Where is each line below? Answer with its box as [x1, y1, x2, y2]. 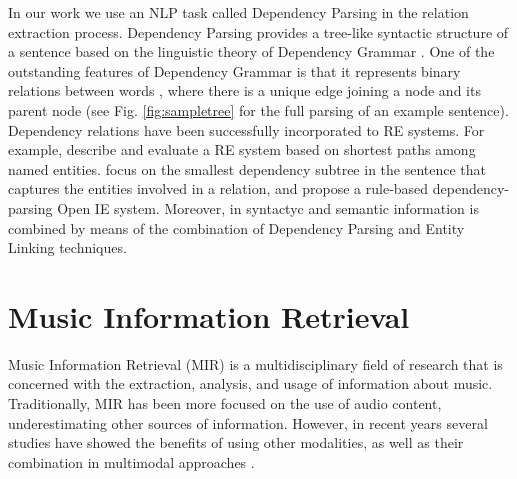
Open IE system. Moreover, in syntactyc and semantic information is [57, 197, 479, 218]
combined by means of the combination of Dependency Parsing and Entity [8, 217, 465, 238]
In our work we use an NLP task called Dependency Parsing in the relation [8, 2, 469, 22]
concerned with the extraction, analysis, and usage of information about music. [8, 373, 493, 394]
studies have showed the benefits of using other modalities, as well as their [8, 432, 464, 453]
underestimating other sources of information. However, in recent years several [8, 412, 488, 433]
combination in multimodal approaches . [8, 451, 255, 472]
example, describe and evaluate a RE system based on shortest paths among [8, 139, 476, 160]
